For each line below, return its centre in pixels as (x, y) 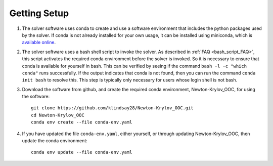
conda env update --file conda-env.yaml (82, 152)
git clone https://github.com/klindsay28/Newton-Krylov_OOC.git (112, 108)
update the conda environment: (55, 141)
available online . (39, 43)
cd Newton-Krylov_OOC (58, 115)
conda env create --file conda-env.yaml (82, 122)
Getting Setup (39, 13)
